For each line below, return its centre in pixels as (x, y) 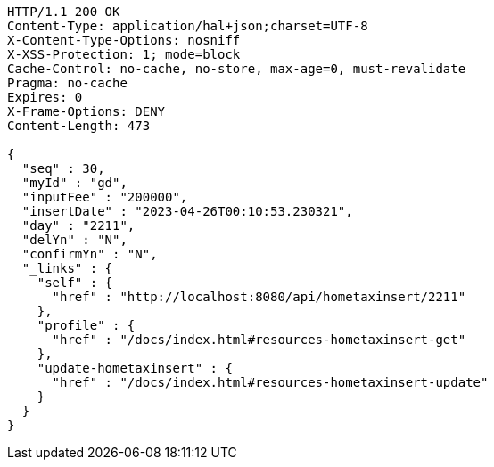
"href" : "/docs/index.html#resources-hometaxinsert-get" (259, 340)
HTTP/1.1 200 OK (64, 12)
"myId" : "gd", (74, 183)
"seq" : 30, (63, 168)
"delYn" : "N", (74, 240)
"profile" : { (86, 325)
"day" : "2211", (78, 225)
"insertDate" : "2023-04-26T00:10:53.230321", (187, 211)
